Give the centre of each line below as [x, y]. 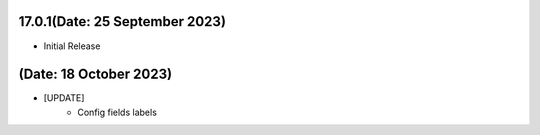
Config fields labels [117, 112]
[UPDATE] [64, 98]
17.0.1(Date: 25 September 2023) [122, 21]
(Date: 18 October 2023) [95, 74]
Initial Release [72, 46]
